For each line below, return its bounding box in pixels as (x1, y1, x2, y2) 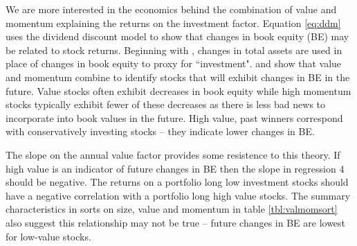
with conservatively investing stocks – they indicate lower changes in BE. (6, 124, 315, 139)
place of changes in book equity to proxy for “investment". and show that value (6, 56, 342, 71)
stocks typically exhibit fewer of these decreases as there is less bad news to (6, 97, 326, 112)
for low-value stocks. (6, 229, 91, 243)
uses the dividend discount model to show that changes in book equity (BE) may (6, 29, 349, 44)
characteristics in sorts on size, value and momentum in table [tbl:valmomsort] (6, 202, 338, 216)
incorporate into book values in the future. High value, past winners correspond (6, 110, 343, 125)
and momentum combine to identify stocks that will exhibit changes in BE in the (6, 69, 350, 84)
